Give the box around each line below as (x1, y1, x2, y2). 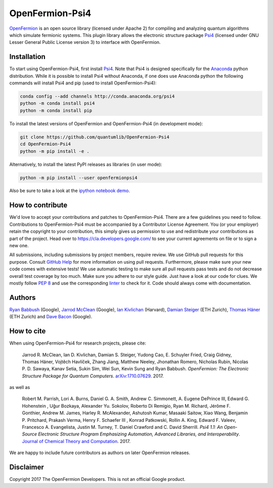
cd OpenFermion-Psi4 (20, 141, 71, 147)
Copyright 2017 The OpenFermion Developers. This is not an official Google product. (9, 476, 186, 482)
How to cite (9, 327, 46, 335)
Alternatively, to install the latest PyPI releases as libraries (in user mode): (9, 161, 162, 167)
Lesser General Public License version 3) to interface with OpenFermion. (9, 39, 161, 45)
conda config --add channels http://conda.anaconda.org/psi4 (20, 93, 175, 99)
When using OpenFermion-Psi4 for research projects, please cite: (9, 340, 147, 346)
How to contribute (9, 201, 68, 210)
